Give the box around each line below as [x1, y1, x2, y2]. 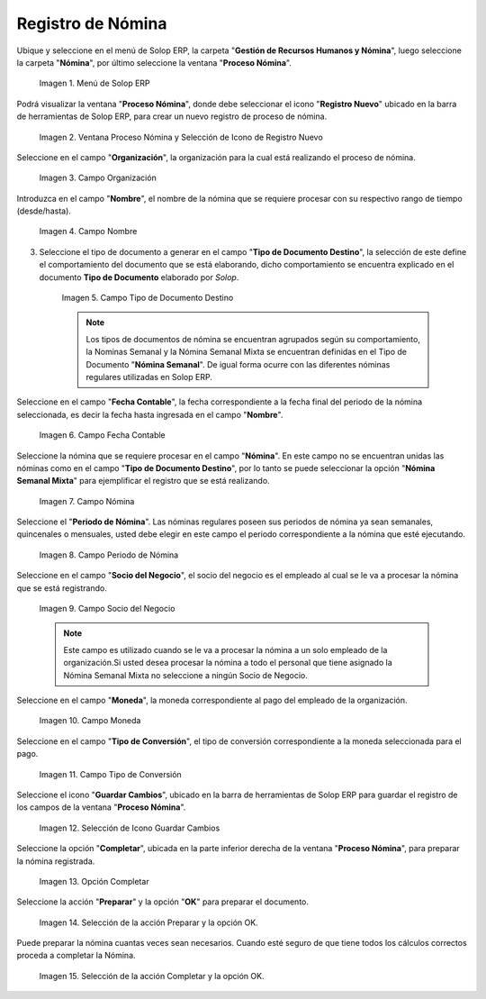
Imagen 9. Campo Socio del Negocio [39, 604, 175, 614]
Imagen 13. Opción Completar [39, 876, 149, 886]
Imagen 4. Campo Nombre [39, 226, 138, 237]
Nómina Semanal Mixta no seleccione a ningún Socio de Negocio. [63, 669, 308, 680]
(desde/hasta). [16, 205, 72, 216]
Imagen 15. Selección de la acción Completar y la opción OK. [39, 970, 265, 981]
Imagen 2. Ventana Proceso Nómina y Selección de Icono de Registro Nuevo [39, 132, 323, 142]
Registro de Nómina [16, 14, 167, 33]
